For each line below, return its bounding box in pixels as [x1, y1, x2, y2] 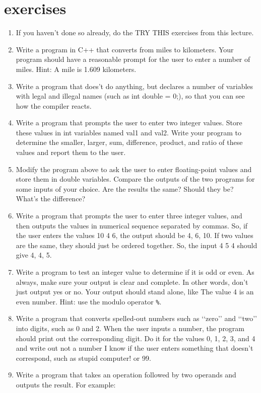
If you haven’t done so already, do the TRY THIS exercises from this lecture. [16, 27, 254, 38]
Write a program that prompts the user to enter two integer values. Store [16, 117, 242, 128]
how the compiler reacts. [16, 100, 92, 111]
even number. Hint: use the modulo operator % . [16, 296, 162, 306]
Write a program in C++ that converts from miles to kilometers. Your [16, 44, 234, 54]
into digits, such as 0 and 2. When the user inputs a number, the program [16, 323, 245, 334]
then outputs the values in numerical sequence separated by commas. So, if [16, 220, 248, 230]
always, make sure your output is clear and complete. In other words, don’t [16, 276, 248, 287]
